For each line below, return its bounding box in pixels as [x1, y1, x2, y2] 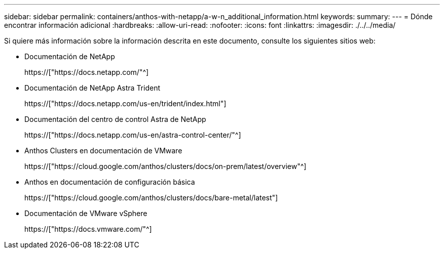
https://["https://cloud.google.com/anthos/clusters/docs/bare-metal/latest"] [24, 193, 278, 202]
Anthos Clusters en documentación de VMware [24, 146, 182, 155]
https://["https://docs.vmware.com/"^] [24, 225, 152, 233]
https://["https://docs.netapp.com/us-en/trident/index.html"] [24, 99, 227, 108]
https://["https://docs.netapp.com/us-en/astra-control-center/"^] [24, 131, 241, 139]
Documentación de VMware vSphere [24, 209, 147, 218]
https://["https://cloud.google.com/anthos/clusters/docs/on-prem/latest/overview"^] [24, 162, 307, 171]
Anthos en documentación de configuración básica [24, 178, 195, 186]
